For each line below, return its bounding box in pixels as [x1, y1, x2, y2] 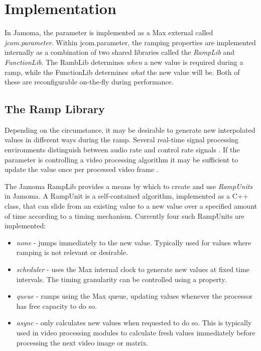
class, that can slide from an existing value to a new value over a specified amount [5, 201, 257, 211]
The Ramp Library [5, 101, 105, 117]
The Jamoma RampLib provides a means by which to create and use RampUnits [5, 181, 253, 191]
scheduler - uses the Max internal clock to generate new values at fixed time [16, 264, 250, 275]
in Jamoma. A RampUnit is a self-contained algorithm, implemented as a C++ [5, 191, 248, 201]
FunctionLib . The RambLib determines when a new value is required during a [5, 56, 243, 67]
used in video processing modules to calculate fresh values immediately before [16, 327, 255, 337]
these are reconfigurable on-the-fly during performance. [5, 76, 174, 87]
